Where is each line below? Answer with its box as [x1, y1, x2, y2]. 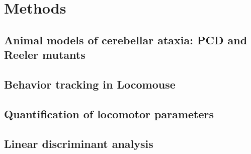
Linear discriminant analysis [4, 135, 153, 151]
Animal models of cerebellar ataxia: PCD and [4, 32, 247, 47]
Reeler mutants [4, 47, 86, 62]
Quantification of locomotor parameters [4, 106, 214, 121]
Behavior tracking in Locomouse [4, 76, 176, 92]
